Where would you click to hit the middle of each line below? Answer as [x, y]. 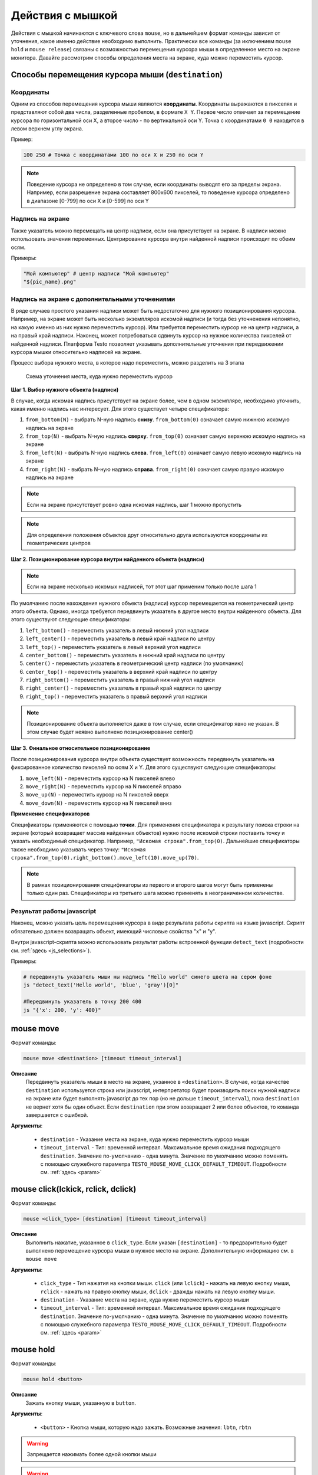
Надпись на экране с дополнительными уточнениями [93, 299]
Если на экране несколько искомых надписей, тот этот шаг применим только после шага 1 [142, 586]
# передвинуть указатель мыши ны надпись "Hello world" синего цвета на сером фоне [148, 977]
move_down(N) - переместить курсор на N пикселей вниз [99, 803]
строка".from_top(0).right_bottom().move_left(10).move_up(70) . [105, 858]
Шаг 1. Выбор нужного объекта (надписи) [65, 390]
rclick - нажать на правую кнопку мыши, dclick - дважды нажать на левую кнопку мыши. [158, 1292]
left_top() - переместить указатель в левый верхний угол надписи [113, 647]
